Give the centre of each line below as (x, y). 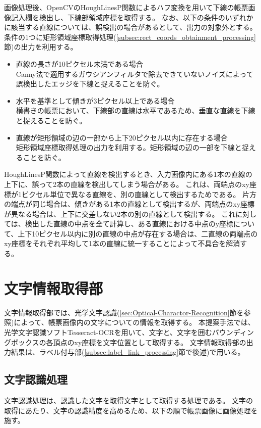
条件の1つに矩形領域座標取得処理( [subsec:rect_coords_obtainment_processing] (130, 37)
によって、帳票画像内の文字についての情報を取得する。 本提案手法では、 (134, 322)
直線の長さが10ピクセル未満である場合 (79, 63)
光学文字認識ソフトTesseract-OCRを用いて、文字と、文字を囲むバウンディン (129, 332)
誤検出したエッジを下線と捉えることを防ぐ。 (90, 84)
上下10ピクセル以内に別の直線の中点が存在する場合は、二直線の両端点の (138, 233)
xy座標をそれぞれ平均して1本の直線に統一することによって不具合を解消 (122, 243)
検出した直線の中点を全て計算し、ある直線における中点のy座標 (129, 224)
